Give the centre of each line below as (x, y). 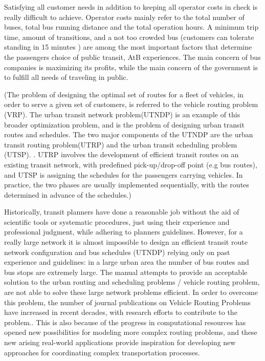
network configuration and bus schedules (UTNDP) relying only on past (117, 252)
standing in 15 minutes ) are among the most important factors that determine (128, 47)
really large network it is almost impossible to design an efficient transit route (126, 242)
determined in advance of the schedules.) (68, 194)
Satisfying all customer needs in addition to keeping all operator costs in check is (131, 7)
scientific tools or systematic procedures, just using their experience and (117, 221)
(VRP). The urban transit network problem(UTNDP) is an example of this (122, 114)
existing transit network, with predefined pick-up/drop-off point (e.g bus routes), (131, 164)
